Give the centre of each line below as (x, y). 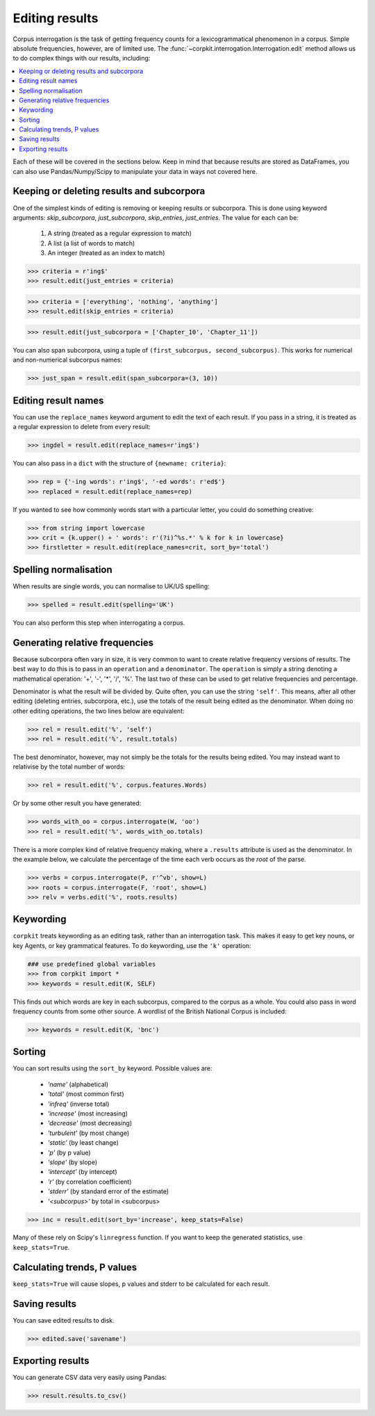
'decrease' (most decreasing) (90, 1123)
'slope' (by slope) (73, 1162)
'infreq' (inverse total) (78, 1104)
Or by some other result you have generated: (77, 803)
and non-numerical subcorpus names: (68, 360)
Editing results (56, 18)
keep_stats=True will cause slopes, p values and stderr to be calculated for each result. (141, 1284)
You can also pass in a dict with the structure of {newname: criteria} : (119, 463)
